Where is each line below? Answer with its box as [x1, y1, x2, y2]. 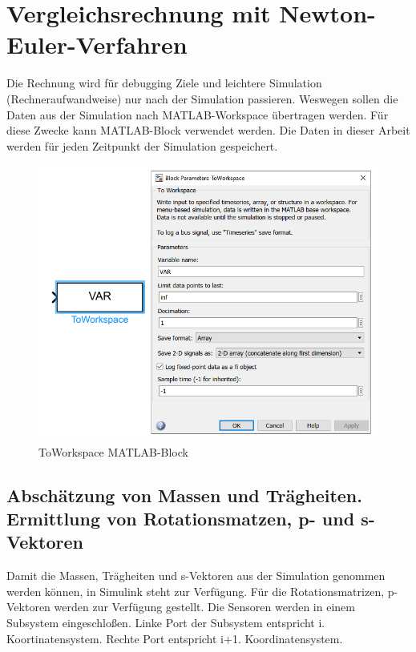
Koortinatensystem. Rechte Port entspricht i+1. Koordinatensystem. [6, 630, 343, 646]
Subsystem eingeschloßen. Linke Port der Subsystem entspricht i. [6, 614, 325, 630]
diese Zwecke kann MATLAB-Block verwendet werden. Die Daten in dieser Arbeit [6, 122, 410, 139]
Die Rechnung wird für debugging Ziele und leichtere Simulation [6, 74, 322, 91]
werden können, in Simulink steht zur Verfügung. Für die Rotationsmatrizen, [6, 582, 385, 599]
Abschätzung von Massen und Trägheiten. [6, 482, 362, 507]
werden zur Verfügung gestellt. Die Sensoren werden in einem [54, 598, 355, 615]
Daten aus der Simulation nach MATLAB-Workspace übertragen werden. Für [6, 106, 389, 123]
